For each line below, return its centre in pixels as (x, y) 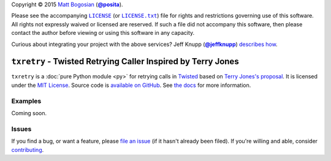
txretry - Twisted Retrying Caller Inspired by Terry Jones (125, 62)
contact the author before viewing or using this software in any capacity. (103, 33)
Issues (21, 129)
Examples (26, 101)
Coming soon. (29, 113)
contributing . (28, 149)
